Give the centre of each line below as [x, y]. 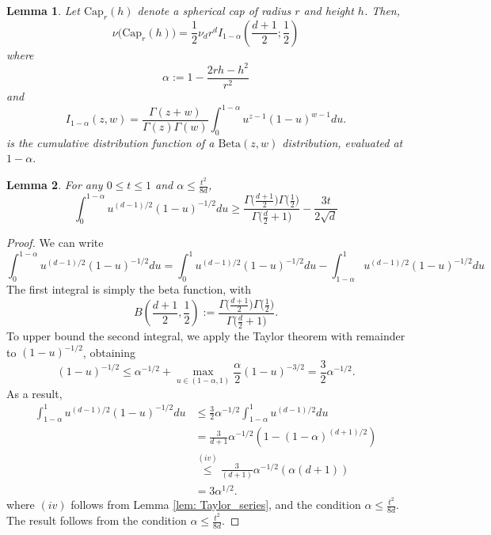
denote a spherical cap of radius [214, 10]
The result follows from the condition [97, 520]
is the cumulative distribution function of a [110, 142]
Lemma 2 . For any [55, 185]
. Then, [382, 10]
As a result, [34, 393]
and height [329, 10]
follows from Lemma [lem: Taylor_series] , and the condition [216, 505]
